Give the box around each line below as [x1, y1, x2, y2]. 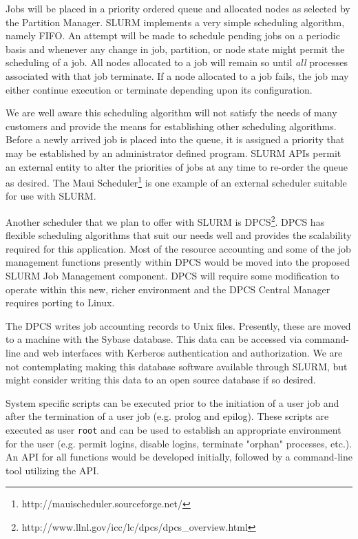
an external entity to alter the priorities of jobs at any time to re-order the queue [6, 159, 348, 173]
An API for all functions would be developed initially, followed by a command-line [6, 450, 352, 464]
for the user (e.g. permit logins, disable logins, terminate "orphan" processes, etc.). [6, 436, 352, 450]
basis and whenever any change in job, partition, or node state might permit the [6, 41, 345, 56]
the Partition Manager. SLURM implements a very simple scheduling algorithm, [6, 14, 345, 29]
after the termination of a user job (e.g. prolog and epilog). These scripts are [6, 409, 329, 423]
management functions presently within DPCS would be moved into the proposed [6, 255, 350, 269]
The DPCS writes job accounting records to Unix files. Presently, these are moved [6, 318, 351, 332]
